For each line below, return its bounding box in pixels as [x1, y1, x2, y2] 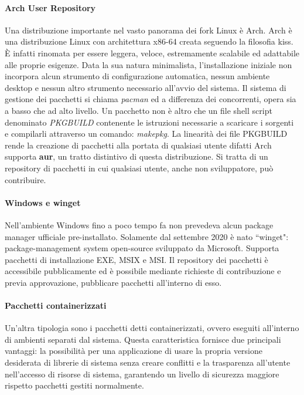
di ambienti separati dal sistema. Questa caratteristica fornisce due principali [5, 333, 281, 345]
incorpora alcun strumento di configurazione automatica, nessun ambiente [5, 70, 270, 82]
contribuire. [5, 173, 46, 185]
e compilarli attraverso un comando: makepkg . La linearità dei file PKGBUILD [5, 127, 288, 140]
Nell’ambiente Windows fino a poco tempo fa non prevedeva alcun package [5, 218, 274, 231]
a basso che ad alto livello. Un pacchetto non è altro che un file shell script [5, 104, 272, 116]
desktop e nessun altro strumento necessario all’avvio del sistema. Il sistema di [5, 81, 286, 93]
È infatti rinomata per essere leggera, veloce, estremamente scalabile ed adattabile [5, 46, 300, 59]
